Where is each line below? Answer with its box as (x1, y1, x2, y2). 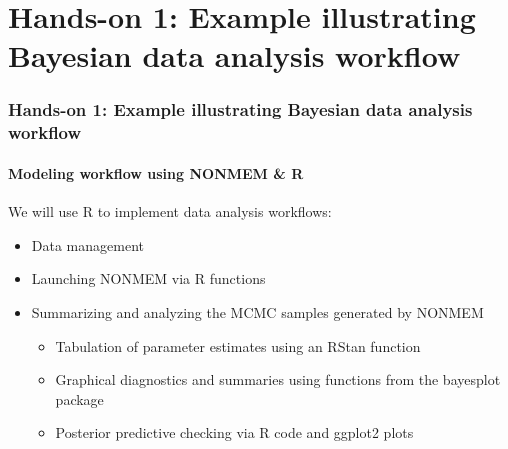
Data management (31, 234, 144, 255)
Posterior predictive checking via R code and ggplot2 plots (55, 422, 414, 443)
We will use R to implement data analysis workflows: (8, 201, 332, 222)
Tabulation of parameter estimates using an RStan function (55, 335, 421, 356)
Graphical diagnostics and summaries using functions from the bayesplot (55, 369, 501, 390)
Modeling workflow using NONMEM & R (8, 162, 304, 183)
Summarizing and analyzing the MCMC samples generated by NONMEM (31, 301, 484, 322)
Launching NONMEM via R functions (31, 268, 266, 289)
